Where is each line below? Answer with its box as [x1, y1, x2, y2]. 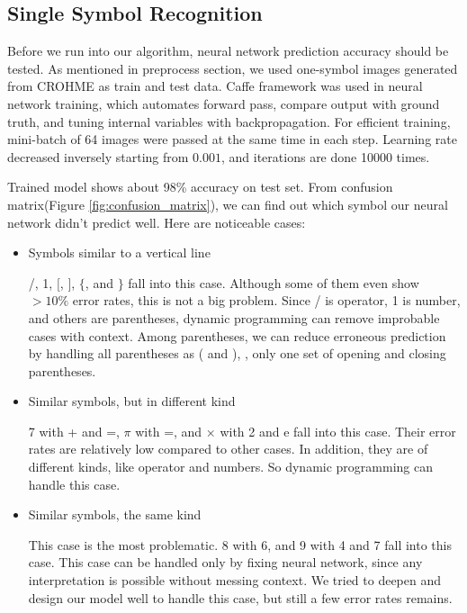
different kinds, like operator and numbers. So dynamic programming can [28, 457, 433, 476]
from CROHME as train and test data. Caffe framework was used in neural [7, 77, 423, 95]
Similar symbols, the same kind [28, 505, 202, 524]
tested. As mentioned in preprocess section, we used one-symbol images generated [7, 59, 458, 77]
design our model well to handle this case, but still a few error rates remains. [28, 588, 453, 607]
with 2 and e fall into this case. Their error [220, 421, 456, 440]
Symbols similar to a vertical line [28, 243, 211, 262]
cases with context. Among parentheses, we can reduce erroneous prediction [28, 326, 446, 345]
